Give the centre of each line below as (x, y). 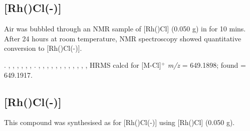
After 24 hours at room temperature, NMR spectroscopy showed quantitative (123, 38)
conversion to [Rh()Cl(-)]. (43, 48)
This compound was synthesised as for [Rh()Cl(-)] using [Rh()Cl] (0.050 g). (119, 122)
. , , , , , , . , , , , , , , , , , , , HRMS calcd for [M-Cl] (83, 65)
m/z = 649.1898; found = (207, 65)
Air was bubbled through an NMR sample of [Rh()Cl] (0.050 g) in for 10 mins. (125, 29)
